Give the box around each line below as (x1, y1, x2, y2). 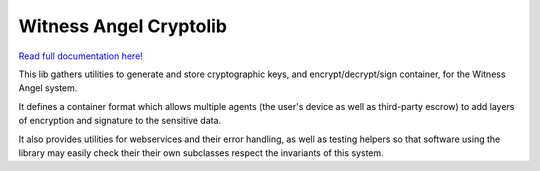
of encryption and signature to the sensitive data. (18, 115, 222, 127)
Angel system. (18, 82, 78, 94)
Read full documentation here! (18, 50, 144, 62)
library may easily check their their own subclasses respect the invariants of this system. (18, 146, 384, 159)
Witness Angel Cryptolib (18, 15, 227, 37)
